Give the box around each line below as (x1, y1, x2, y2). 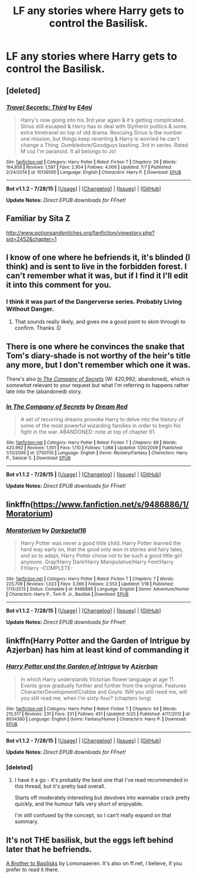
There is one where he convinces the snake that (6, 341, 185, 351)
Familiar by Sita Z (6, 213, 70, 224)
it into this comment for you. (6, 280, 112, 290)
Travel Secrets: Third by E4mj (6, 103, 93, 111)
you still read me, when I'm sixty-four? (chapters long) (20, 695, 152, 702)
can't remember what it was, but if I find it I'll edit (6, 271, 189, 281)
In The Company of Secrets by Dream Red (6, 402, 128, 411)
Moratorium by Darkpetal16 (6, 526, 87, 534)
